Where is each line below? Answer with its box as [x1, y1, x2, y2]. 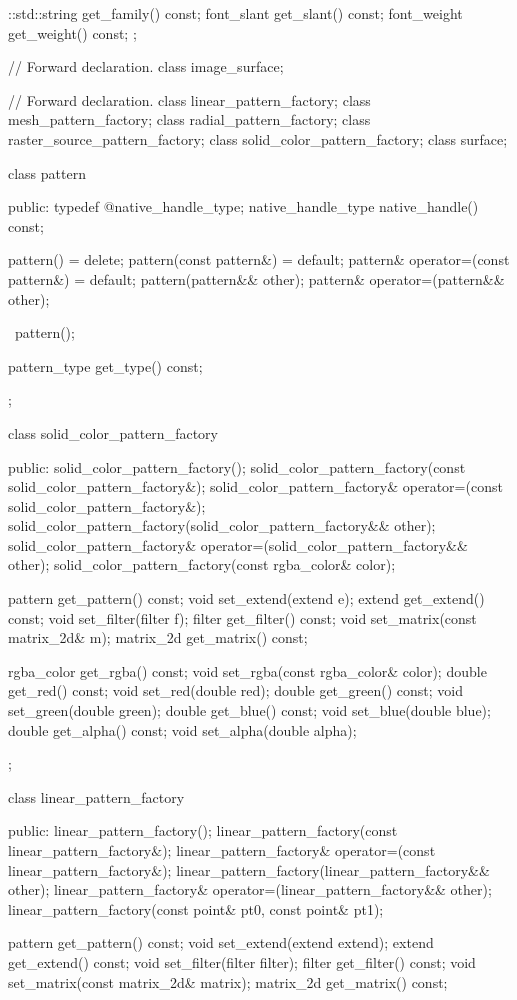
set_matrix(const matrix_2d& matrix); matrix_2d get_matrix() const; [8, 971, 448, 992]
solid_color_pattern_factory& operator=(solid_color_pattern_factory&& [8, 534, 468, 555]
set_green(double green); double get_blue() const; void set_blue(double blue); [8, 700, 491, 721]
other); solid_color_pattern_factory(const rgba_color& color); [8, 554, 396, 575]
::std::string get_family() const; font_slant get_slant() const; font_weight [8, 3, 463, 23]
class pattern [8, 162, 86, 183]
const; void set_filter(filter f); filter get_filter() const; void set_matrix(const [8, 607, 477, 628]
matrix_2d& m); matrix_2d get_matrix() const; [8, 627, 308, 648]
